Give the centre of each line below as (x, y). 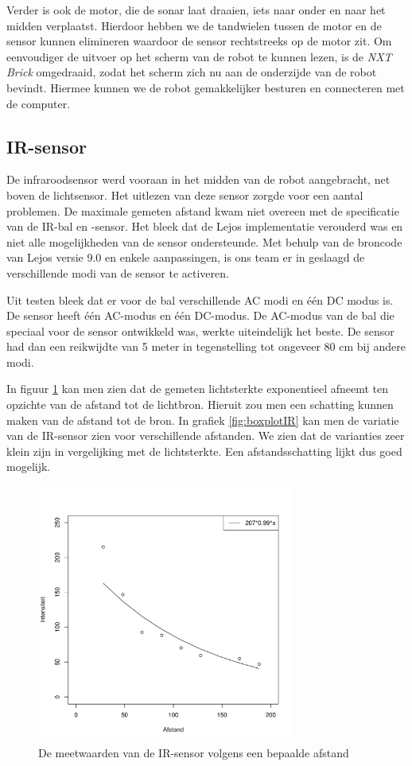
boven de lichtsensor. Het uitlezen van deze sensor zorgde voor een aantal (185, 194)
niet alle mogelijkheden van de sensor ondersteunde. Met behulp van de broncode (204, 241)
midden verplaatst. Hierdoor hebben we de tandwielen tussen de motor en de (194, 25)
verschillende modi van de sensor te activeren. (118, 272)
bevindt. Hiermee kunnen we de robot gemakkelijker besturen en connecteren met (206, 87)
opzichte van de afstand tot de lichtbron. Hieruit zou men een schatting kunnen (200, 404)
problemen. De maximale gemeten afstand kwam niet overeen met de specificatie (203, 210)
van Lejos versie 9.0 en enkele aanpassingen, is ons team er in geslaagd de (186, 257)
